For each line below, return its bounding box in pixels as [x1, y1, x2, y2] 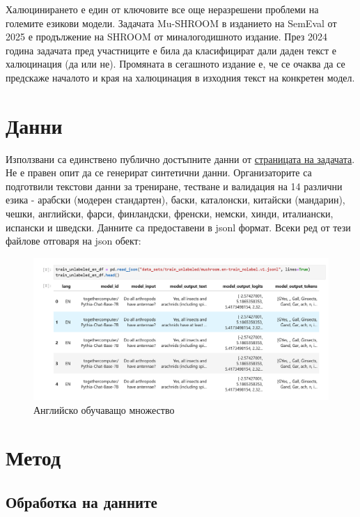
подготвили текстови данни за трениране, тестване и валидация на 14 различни [6, 178, 343, 193]
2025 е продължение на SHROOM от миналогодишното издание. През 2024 [6, 29, 327, 44]
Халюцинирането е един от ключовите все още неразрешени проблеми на [6, 2, 319, 16]
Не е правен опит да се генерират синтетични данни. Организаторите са [6, 165, 312, 180]
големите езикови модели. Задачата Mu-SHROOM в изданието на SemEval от [6, 15, 337, 30]
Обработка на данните [6, 491, 157, 512]
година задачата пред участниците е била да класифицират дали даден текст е [6, 43, 337, 57]
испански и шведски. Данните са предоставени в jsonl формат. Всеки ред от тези [6, 219, 351, 234]
